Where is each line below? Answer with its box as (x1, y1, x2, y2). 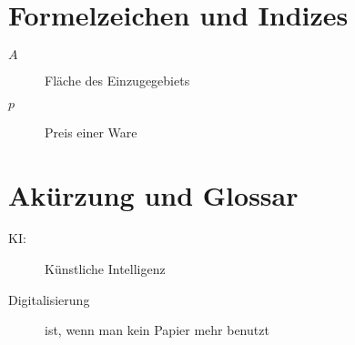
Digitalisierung (8, 289, 90, 309)
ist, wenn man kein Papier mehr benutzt (45, 320, 269, 340)
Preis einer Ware (45, 122, 137, 141)
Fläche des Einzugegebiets (45, 71, 190, 90)
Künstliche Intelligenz (45, 259, 166, 279)
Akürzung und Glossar (8, 176, 299, 213)
